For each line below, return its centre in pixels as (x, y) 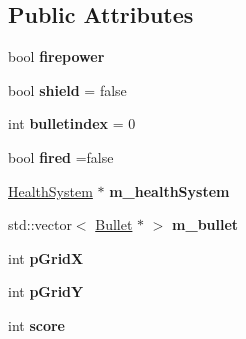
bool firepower (56, 56)
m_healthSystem (169, 190)
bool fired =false (61, 156)
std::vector (40, 224)
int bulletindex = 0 (72, 123)
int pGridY (46, 291)
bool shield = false (67, 89)
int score (36, 324)
